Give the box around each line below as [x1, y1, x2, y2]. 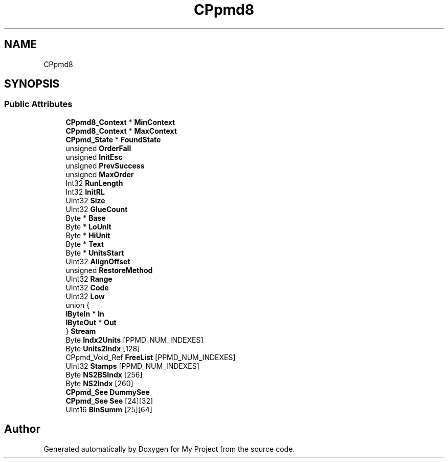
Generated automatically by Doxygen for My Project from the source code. [43, 444, 295, 453]
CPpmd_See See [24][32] [65, 396, 153, 405]
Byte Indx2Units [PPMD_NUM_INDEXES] [65, 335, 204, 344]
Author [4, 423, 40, 436]
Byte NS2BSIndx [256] [65, 370, 143, 379]
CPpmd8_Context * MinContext [65, 117, 175, 127]
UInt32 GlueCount [65, 204, 128, 214]
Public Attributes [4, 99, 73, 110]
